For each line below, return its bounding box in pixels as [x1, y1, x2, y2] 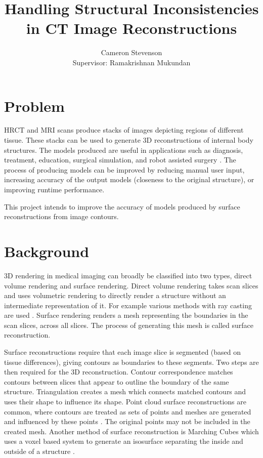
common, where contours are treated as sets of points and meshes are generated [4, 406, 251, 417]
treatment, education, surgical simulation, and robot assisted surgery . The [4, 154, 236, 165]
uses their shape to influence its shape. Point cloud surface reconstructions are [4, 396, 246, 407]
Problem [4, 95, 65, 116]
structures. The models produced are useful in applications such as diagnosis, [4, 144, 243, 155]
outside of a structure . [4, 446, 75, 456]
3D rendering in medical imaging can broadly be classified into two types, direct [4, 270, 252, 280]
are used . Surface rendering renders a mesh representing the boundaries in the [4, 310, 248, 320]
